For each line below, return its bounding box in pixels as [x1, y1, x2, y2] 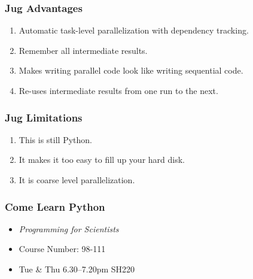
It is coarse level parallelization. [19, 174, 135, 186]
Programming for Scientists [19, 222, 119, 235]
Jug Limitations [5, 110, 83, 125]
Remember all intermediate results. [19, 44, 148, 56]
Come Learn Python [5, 199, 105, 214]
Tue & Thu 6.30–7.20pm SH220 [19, 263, 135, 275]
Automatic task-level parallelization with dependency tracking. [19, 24, 249, 37]
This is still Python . [19, 133, 92, 145]
